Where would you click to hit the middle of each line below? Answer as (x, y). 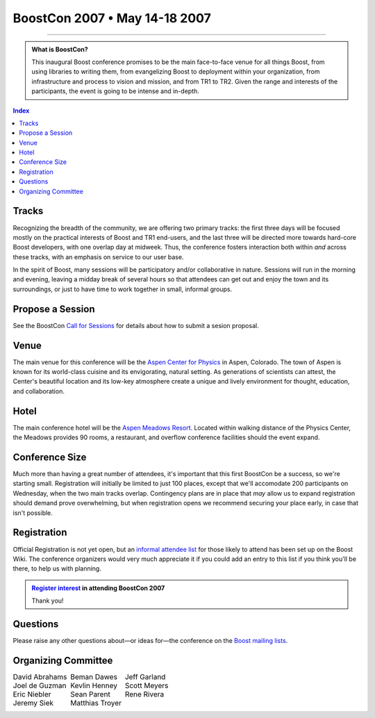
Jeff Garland (145, 676)
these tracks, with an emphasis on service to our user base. (98, 256)
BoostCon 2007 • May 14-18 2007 (112, 18)
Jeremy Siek (33, 703)
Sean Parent (90, 694)
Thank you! (48, 601)
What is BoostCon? (60, 49)
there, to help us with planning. (57, 569)
